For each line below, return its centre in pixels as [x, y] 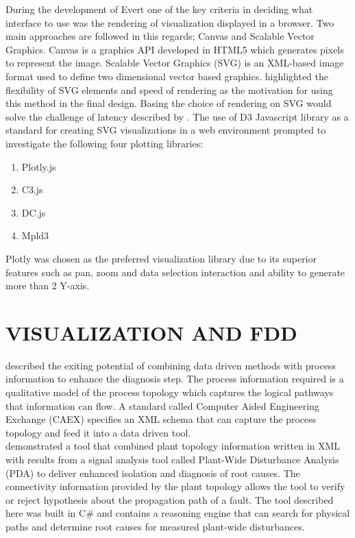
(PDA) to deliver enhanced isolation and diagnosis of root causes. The [153, 473]
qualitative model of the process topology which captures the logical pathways [170, 392]
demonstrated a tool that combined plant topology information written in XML [173, 446]
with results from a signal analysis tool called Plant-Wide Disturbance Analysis [172, 459]
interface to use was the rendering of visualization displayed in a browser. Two [170, 22]
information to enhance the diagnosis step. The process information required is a [175, 379]
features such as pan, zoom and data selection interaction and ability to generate [175, 272]
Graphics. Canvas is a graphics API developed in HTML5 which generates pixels [175, 49]
